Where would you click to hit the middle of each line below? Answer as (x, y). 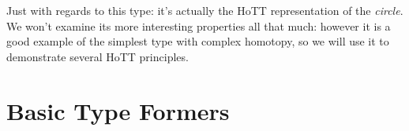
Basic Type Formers (118, 110)
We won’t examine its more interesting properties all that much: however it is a (199, 25)
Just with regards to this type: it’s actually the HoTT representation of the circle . (205, 10)
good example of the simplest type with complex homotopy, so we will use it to (198, 41)
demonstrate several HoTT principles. (98, 56)
